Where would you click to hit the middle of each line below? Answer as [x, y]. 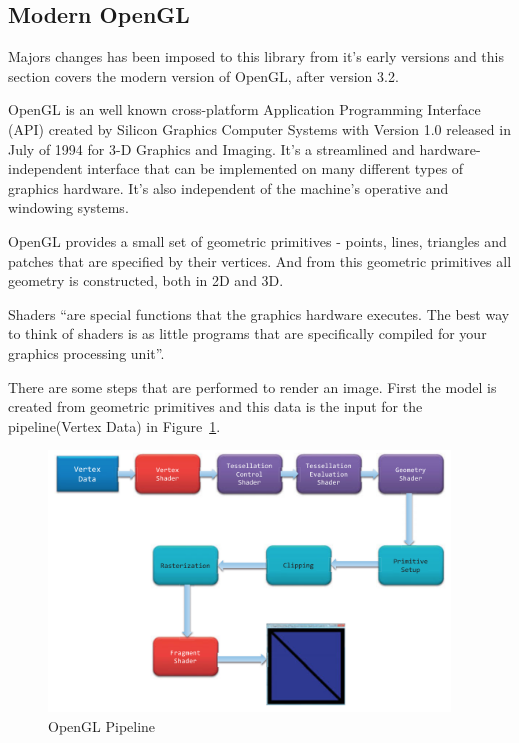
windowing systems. [68, 207]
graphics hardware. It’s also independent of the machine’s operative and [228, 187]
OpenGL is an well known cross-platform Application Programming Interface [244, 109]
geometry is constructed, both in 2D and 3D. [146, 280]
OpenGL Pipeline [102, 725]
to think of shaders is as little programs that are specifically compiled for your [247, 333]
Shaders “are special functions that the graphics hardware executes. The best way [259, 313]
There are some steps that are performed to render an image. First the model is [252, 386]
